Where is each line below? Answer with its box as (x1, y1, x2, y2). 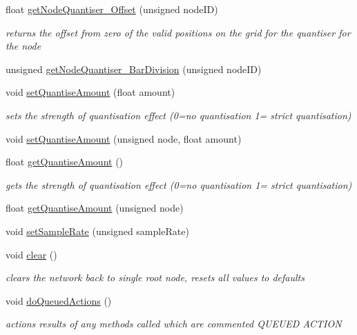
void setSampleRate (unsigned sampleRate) (6, 223, 189, 238)
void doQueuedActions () (6, 293, 112, 307)
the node (6, 39, 41, 53)
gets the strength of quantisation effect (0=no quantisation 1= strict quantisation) (6, 177, 352, 192)
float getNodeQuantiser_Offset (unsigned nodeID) (6, 2, 218, 16)
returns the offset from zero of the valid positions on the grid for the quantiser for (6, 25, 351, 39)
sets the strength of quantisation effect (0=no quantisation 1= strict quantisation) (6, 108, 351, 122)
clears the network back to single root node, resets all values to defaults (6, 270, 305, 285)
